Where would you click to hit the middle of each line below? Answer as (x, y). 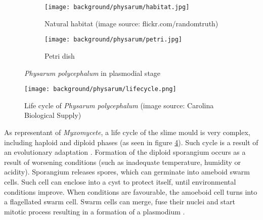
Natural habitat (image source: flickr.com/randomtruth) (131, 23)
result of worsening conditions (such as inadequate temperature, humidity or (123, 162)
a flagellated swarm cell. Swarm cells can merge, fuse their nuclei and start (120, 202)
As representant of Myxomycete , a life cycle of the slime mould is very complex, (127, 132)
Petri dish (60, 55)
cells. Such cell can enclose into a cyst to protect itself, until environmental (120, 181)
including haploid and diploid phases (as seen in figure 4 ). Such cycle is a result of (131, 142)
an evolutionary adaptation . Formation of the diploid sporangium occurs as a (125, 152)
